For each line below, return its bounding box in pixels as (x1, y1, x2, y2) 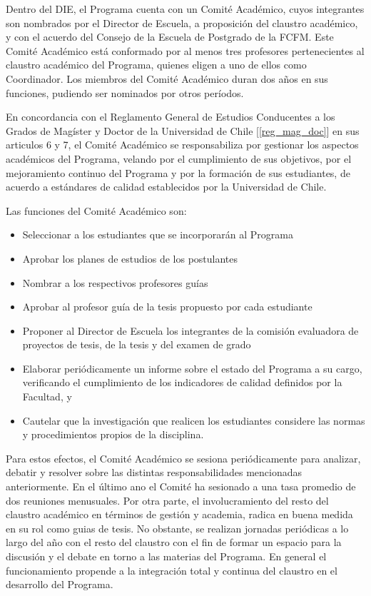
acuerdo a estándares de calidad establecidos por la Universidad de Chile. (6, 179, 327, 194)
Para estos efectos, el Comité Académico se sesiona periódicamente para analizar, (6, 450, 361, 465)
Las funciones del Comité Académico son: (6, 203, 187, 218)
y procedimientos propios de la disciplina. (22, 427, 204, 442)
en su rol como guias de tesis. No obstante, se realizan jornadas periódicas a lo (6, 520, 349, 535)
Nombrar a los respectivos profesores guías (22, 275, 208, 290)
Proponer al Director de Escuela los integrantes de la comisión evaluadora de (22, 323, 359, 338)
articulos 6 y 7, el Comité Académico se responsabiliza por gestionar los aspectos (6, 137, 359, 152)
